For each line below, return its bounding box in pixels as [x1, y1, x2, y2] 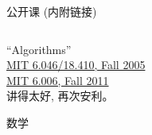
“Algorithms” [6, 40, 72, 57]
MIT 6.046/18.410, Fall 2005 [6, 56, 146, 73]
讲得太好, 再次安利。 [6, 87, 114, 104]
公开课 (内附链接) [6, 3, 97, 19]
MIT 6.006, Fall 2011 [6, 71, 109, 88]
